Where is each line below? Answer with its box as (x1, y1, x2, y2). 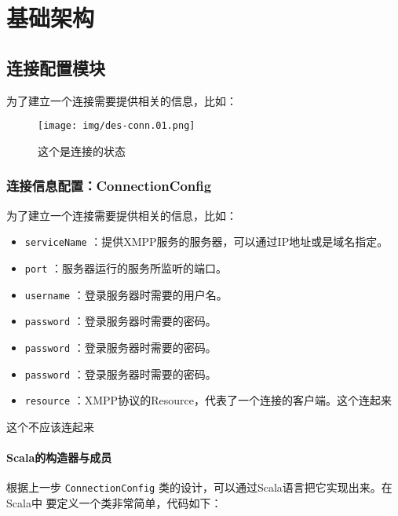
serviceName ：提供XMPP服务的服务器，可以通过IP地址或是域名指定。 (24, 233, 389, 250)
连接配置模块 (6, 55, 105, 79)
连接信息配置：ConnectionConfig (6, 176, 212, 196)
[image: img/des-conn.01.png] (38, 120, 195, 132)
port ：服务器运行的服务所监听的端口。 (24, 259, 228, 276)
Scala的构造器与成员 (6, 449, 112, 466)
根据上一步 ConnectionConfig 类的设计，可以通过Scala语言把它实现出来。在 (6, 479, 393, 496)
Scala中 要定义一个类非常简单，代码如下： (6, 494, 222, 511)
